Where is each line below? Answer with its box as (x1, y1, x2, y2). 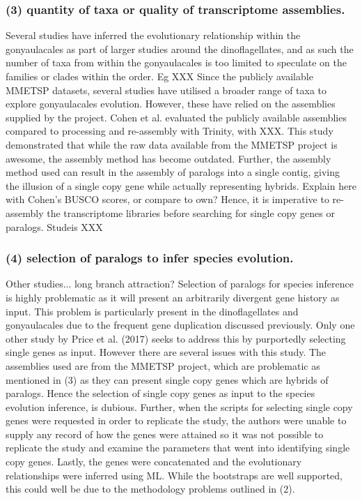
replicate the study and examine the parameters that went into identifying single (6, 440, 350, 455)
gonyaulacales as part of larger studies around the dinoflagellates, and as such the (6, 41, 354, 56)
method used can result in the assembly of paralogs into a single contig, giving (6, 165, 340, 179)
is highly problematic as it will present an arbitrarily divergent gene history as (6, 290, 340, 304)
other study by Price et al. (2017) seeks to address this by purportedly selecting (6, 331, 346, 345)
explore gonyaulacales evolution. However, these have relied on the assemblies (6, 96, 336, 111)
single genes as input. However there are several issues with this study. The (6, 345, 326, 359)
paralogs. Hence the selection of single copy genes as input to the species (6, 386, 315, 401)
